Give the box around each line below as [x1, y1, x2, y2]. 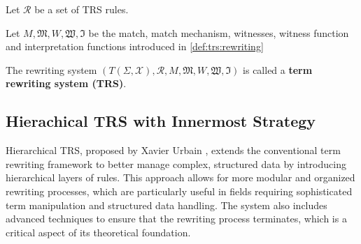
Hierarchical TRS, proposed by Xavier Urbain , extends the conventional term [6, 143, 341, 158]
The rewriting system [6, 62, 97, 77]
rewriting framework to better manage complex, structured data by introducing [6, 156, 346, 171]
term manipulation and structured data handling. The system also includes [6, 197, 327, 212]
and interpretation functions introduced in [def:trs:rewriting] [6, 39, 264, 54]
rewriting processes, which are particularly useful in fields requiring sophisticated [6, 183, 353, 198]
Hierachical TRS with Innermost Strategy [6, 110, 316, 132]
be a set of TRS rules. [34, 2, 129, 16]
